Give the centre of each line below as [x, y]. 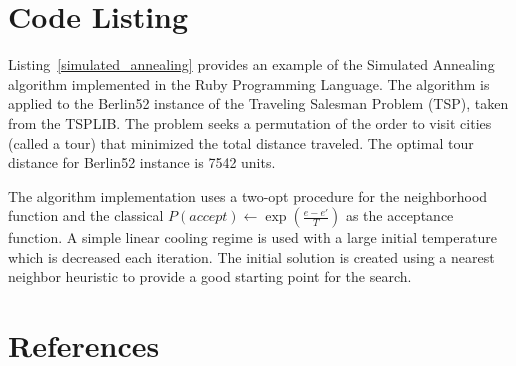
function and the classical [86, 215]
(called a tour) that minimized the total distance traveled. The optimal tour [241, 142]
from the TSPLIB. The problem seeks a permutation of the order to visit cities [250, 122]
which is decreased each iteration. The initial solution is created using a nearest [251, 256]
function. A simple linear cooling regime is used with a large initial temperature [252, 237]
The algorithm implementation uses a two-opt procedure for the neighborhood [248, 195]
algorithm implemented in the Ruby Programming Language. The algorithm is [249, 83]
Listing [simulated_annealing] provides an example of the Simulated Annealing [251, 64]
